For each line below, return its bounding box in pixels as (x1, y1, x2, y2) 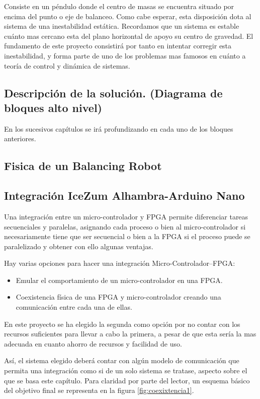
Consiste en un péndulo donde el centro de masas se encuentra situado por (4, 1, 234, 11)
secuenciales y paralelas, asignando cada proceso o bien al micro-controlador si (4, 221, 246, 232)
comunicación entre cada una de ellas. (16, 302, 132, 312)
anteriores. (4, 133, 36, 144)
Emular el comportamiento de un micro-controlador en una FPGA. (16, 274, 223, 285)
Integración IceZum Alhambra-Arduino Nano (4, 188, 245, 203)
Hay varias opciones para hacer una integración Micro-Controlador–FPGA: (4, 258, 235, 268)
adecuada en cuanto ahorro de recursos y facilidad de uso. (4, 338, 182, 349)
